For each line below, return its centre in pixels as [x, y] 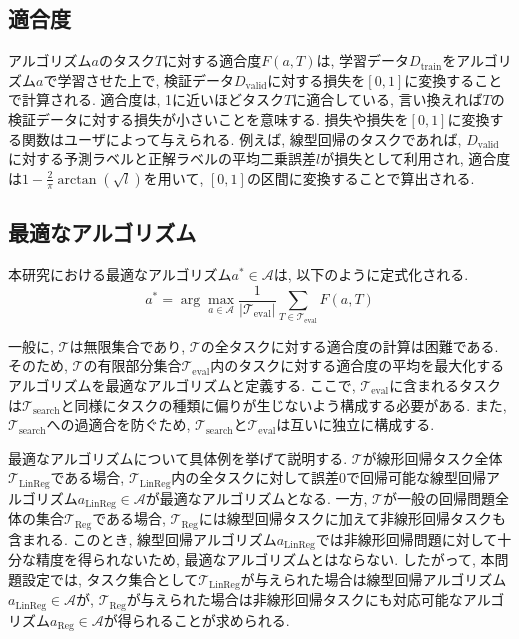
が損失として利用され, [392, 158]
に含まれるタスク [445, 384]
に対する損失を [316, 79]
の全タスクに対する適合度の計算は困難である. [349, 345]
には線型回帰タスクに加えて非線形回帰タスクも [352, 518]
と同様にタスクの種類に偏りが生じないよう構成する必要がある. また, [283, 404]
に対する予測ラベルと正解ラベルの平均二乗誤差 [162, 158]
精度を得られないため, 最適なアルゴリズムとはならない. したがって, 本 [265, 559]
